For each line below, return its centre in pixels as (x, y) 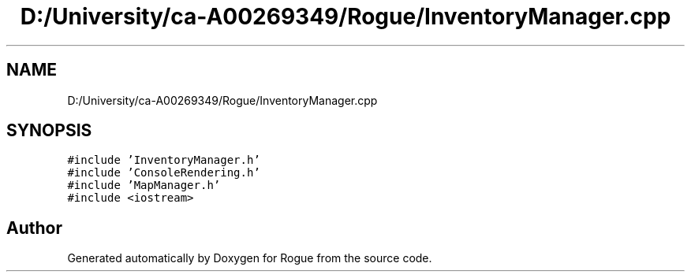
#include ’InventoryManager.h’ (164, 160)
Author (34, 228)
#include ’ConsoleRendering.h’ (164, 173)
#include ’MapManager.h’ (144, 185)
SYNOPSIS (49, 131)
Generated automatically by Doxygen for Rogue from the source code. (250, 258)
